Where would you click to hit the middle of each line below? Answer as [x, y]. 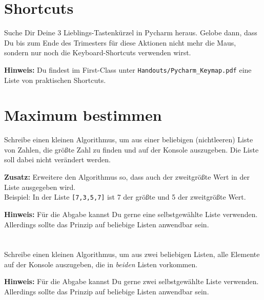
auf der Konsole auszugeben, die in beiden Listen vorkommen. [101, 264]
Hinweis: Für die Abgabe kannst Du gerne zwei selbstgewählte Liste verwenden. [131, 281]
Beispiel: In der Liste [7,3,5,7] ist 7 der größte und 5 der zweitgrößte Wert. [125, 197]
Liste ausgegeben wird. [40, 187]
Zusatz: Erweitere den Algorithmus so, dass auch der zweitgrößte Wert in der [127, 177]
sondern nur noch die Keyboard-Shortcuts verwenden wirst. [98, 52]
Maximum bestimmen [83, 115]
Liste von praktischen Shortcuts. [55, 80]
